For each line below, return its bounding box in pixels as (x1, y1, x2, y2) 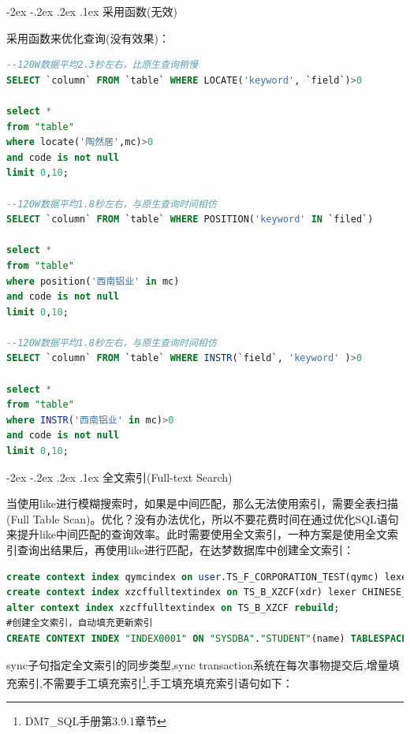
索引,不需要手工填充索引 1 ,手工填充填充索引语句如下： (17, 673, 293, 691)
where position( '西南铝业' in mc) (6, 275, 180, 287)
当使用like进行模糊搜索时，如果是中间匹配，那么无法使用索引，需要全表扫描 (6, 495, 398, 512)
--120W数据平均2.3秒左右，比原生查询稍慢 (6, 59, 198, 71)
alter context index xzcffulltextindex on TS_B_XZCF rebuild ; (6, 602, 340, 613)
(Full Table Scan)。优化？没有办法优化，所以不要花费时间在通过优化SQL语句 (6, 510, 399, 527)
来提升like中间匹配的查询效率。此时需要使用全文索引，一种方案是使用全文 (6, 526, 387, 542)
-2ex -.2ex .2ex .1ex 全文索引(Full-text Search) (6, 468, 233, 485)
